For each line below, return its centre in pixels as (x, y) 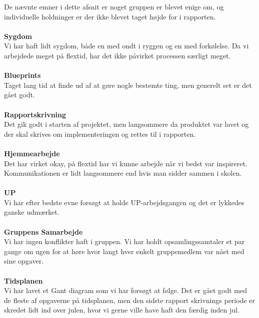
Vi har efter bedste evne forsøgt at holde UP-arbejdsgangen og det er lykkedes (124, 202)
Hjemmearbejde (32, 153)
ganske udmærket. (32, 212)
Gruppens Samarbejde (43, 231)
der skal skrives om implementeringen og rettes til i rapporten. (100, 134)
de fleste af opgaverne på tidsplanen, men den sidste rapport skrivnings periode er (129, 300)
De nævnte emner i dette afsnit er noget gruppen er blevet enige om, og (114, 6)
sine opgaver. (24, 261)
